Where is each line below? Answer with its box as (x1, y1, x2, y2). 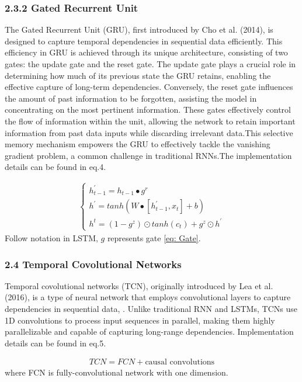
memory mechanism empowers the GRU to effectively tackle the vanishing (5, 138, 270, 150)
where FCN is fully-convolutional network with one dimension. (5, 366, 228, 378)
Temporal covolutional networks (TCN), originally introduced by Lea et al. (5, 279, 273, 291)
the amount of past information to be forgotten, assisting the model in (5, 92, 257, 104)
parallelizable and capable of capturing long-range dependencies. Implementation (5, 325, 294, 338)
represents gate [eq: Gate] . (107, 232, 201, 244)
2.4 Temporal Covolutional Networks (5, 256, 182, 271)
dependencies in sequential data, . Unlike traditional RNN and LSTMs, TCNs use (5, 303, 297, 315)
